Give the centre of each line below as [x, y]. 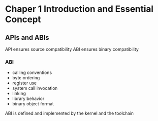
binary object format [33, 104]
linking [19, 94]
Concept [23, 19]
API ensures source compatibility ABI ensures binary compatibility [72, 49]
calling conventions [32, 73]
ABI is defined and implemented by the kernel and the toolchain [69, 113]
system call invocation [35, 88]
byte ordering [26, 78]
